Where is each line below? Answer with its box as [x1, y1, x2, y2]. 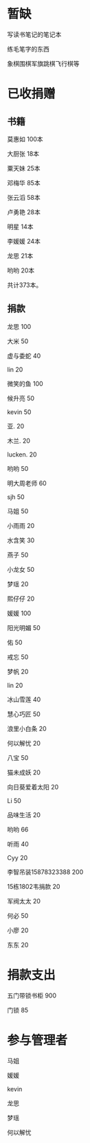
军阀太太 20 [7, 897, 41, 905]
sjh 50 [7, 492, 25, 501]
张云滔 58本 [7, 193, 41, 201]
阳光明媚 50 [7, 623, 41, 632]
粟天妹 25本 [7, 164, 41, 172]
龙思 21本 [7, 251, 34, 259]
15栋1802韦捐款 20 [7, 882, 60, 890]
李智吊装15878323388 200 [7, 868, 84, 876]
